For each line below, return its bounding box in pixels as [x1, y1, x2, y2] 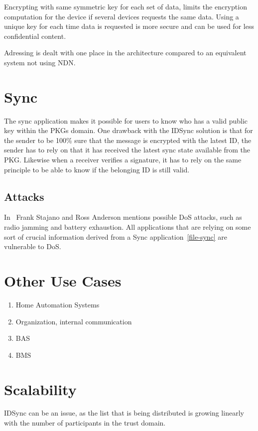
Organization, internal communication [15, 316, 132, 326]
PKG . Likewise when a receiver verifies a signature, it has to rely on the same [4, 154, 242, 165]
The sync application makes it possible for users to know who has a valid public [4, 115, 248, 126]
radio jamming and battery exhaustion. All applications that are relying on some [4, 222, 251, 232]
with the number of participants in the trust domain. [4, 418, 166, 428]
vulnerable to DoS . [4, 241, 61, 252]
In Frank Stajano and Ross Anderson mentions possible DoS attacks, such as [4, 212, 242, 222]
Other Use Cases [4, 271, 122, 291]
